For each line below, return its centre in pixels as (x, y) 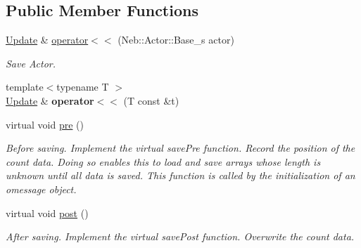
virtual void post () (47, 213)
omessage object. (41, 189)
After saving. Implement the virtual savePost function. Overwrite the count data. (180, 236)
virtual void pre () (45, 124)
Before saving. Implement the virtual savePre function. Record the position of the (180, 148)
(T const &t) (151, 100)
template (25, 87)
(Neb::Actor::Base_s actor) (176, 40)
